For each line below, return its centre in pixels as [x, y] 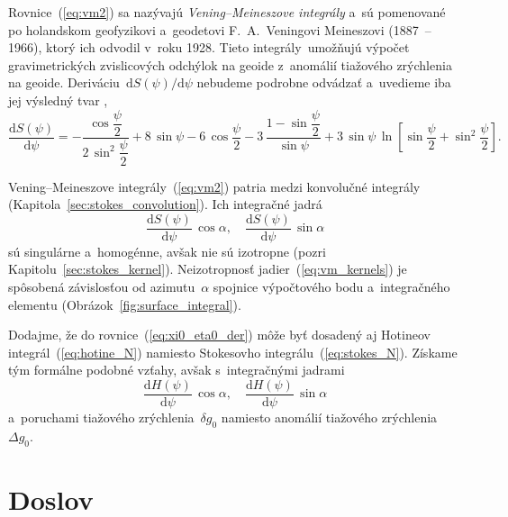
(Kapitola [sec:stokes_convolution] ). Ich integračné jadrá [165, 204]
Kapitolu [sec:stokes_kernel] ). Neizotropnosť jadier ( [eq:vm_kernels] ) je [208, 269]
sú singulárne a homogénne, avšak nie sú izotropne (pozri [167, 251]
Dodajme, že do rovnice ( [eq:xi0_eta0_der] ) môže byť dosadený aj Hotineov [219, 335]
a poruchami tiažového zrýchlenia [101, 417]
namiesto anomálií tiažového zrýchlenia [329, 417]
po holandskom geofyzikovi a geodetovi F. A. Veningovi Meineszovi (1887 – [220, 29]
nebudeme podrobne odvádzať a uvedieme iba [324, 82]
